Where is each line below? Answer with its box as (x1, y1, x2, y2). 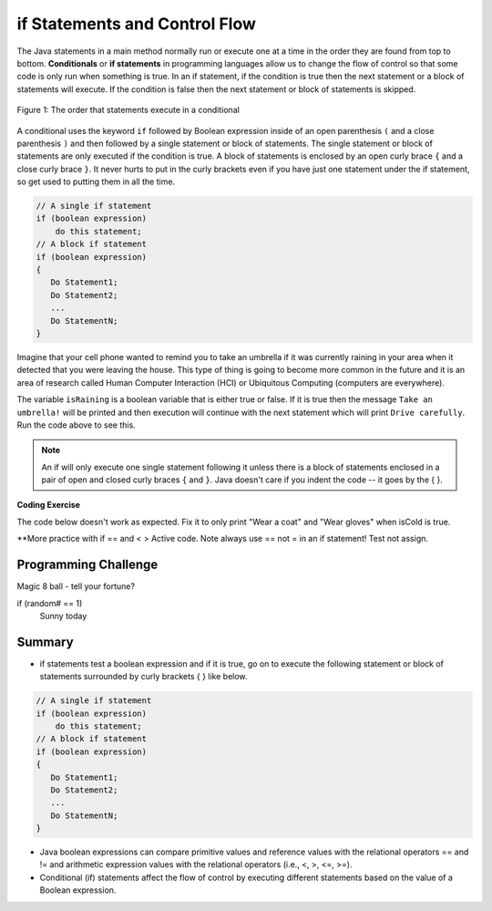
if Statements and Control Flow (16, 14, 257, 34)
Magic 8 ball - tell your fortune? (16, 581, 136, 592)
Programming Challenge (16, 557, 159, 573)
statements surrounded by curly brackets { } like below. (39, 671, 248, 682)
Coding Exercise (16, 500, 81, 511)
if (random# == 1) (16, 597, 83, 608)
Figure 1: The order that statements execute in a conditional (16, 105, 241, 116)
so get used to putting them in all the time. (16, 176, 176, 187)
